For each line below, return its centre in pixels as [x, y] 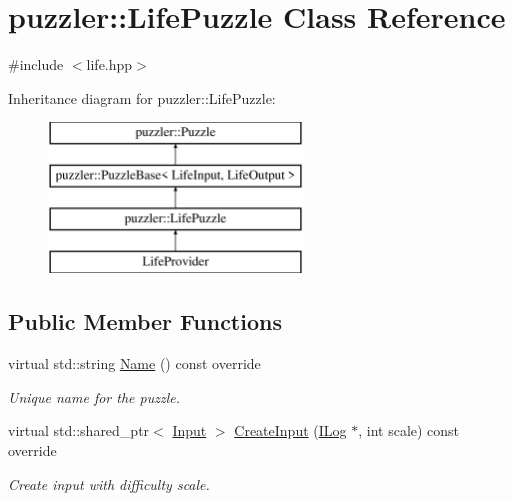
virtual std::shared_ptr [79, 430]
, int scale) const [409, 430]
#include [36, 64]
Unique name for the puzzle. [94, 396]
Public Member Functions [145, 321]
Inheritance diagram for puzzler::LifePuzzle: [142, 97]
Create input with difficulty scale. [109, 483]
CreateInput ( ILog [290, 430]
